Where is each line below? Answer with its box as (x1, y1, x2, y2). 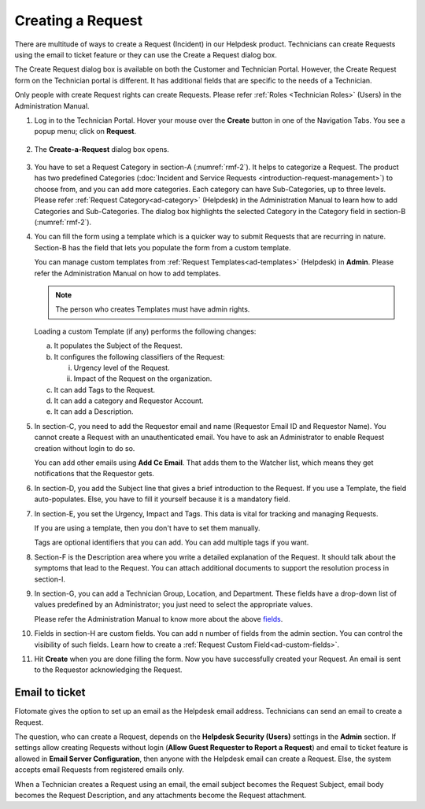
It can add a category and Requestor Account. (54, 396, 204, 405)
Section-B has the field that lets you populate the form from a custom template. (34, 242, 291, 252)
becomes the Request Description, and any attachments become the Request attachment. (14, 790, 307, 800)
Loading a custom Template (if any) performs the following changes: (34, 327, 257, 336)
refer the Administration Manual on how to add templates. (34, 268, 221, 278)
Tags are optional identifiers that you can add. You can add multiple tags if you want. (34, 537, 309, 547)
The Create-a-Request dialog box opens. (34, 144, 169, 153)
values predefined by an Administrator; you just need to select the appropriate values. (34, 600, 313, 609)
